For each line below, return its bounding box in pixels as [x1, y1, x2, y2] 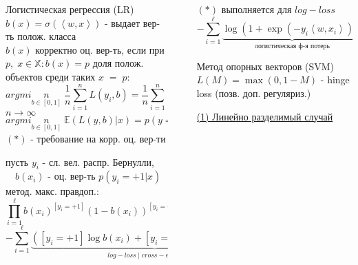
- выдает [104, 15, 140, 30]
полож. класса [17, 29, 76, 43]
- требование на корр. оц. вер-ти [30, 131, 166, 145]
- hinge [320, 72, 350, 87]
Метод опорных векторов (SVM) [196, 59, 335, 73]
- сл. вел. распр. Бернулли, [42, 154, 154, 169]
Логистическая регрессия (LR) [6, 2, 134, 16]
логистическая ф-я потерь [255, 43, 330, 50]
